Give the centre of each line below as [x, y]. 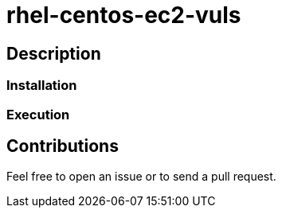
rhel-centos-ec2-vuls [124, 15]
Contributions [63, 146]
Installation [42, 86]
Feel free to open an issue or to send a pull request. [141, 177]
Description [54, 53]
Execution [38, 114]
